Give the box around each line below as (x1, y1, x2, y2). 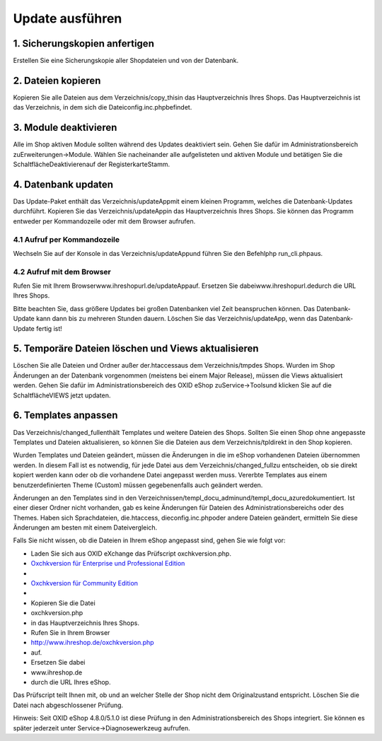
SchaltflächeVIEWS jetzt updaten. (13, 391, 111, 399)
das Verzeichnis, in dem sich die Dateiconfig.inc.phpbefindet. (13, 103, 192, 112)
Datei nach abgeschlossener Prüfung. (13, 701, 124, 709)
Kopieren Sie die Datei (30, 598, 95, 607)
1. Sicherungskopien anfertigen (13, 37, 155, 49)
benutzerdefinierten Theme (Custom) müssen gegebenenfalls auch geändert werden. (13, 481, 263, 489)
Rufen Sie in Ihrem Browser (30, 628, 110, 636)
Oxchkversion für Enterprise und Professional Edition (30, 559, 185, 568)
